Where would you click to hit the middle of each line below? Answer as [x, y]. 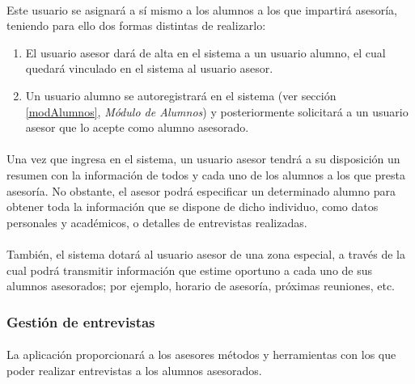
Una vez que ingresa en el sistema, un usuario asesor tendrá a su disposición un [203, 159]
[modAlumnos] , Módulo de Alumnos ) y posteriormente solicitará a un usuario [217, 111]
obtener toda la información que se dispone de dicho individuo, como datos [193, 207]
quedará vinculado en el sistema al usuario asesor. [149, 68]
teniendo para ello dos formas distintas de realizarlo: [136, 25]
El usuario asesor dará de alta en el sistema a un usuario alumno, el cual [205, 52]
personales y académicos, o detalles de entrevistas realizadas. [157, 222]
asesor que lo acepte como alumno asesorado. [137, 127]
